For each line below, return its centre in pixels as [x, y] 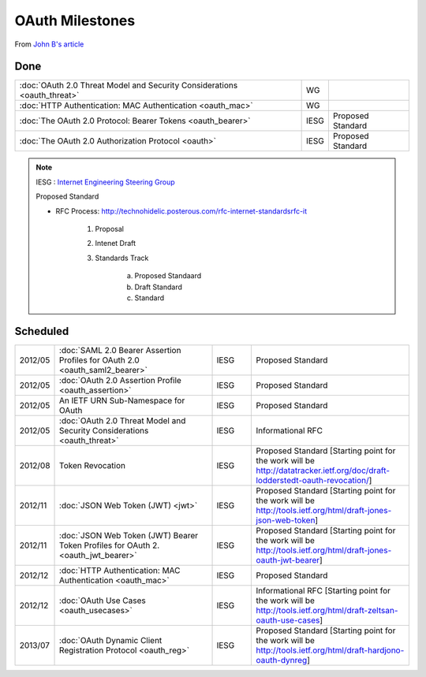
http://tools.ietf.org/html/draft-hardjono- [330, 650]
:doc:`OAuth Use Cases [103, 601]
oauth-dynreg [282, 660]
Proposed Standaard [168, 276]
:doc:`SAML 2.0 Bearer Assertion [120, 350]
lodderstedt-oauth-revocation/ [313, 480]
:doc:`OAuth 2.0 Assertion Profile [120, 380]
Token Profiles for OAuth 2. [110, 545]
